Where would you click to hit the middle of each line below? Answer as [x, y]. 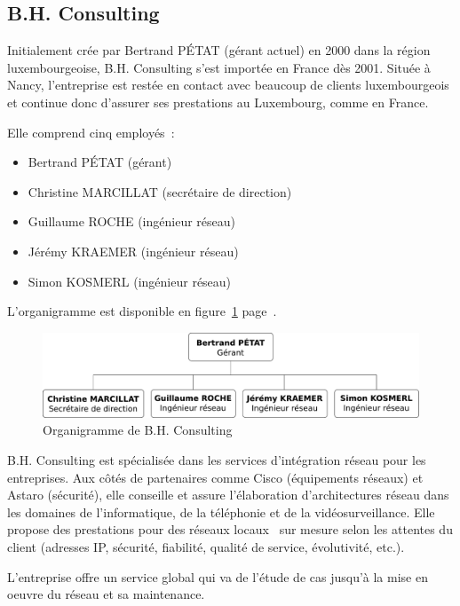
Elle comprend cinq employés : [91, 132]
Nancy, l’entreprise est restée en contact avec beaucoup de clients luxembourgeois [228, 85]
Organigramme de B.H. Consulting [138, 430]
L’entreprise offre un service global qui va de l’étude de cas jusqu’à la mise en [218, 576]
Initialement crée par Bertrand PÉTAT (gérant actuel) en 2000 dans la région [219, 50]
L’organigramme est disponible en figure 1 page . [142, 311]
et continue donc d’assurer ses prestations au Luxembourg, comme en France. [218, 102]
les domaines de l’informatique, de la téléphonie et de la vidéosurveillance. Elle [221, 512]
